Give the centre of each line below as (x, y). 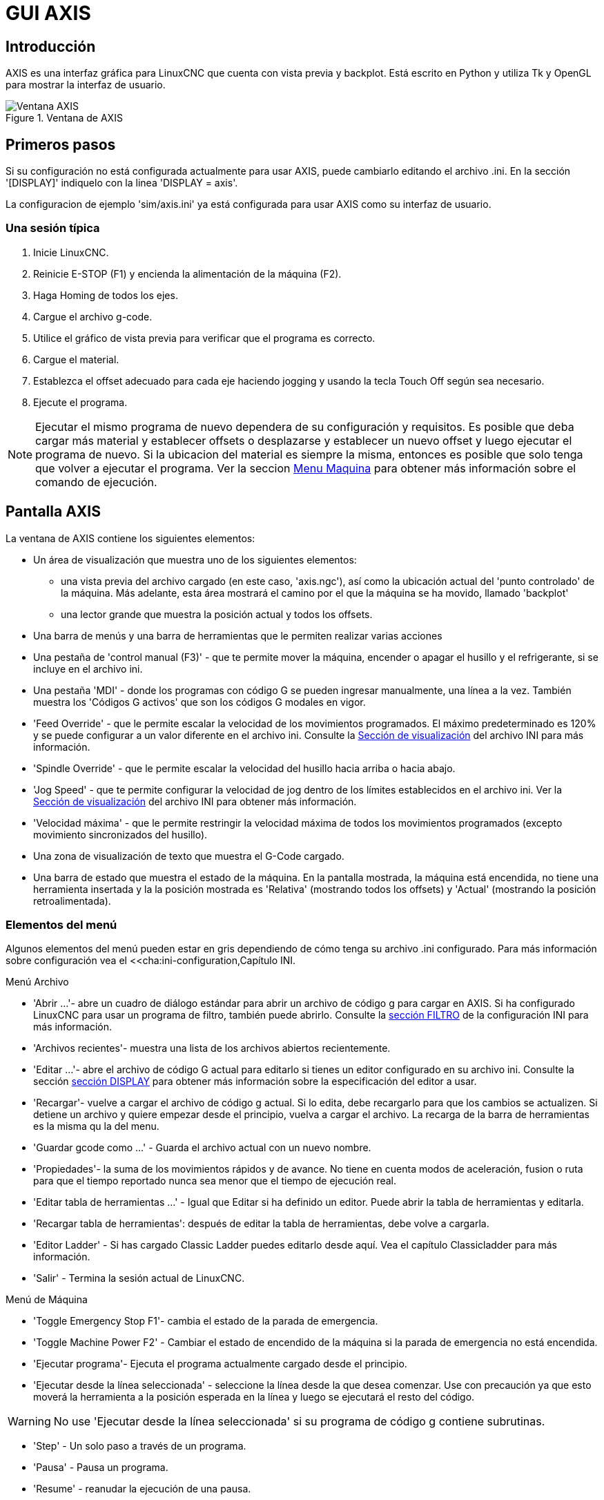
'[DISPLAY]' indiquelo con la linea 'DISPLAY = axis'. (122, 183)
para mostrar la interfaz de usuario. (86, 85)
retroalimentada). (72, 901)
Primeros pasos (61, 144)
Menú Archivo (37, 982)
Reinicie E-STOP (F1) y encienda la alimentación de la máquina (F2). (187, 273)
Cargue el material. (76, 359)
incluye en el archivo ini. (88, 669)
